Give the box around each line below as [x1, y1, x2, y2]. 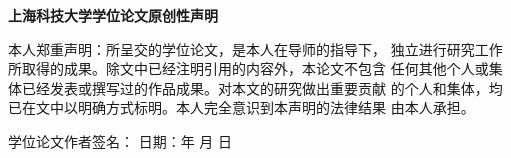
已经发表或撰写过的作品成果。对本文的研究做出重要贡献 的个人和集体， [21, 77, 489, 98]
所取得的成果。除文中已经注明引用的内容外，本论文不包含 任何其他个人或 [8, 58, 489, 79]
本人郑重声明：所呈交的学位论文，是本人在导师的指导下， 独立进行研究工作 [8, 38, 503, 59]
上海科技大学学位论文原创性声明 [8, 5, 218, 25]
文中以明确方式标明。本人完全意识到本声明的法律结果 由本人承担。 [35, 97, 475, 118]
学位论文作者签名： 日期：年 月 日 [8, 130, 232, 151]
